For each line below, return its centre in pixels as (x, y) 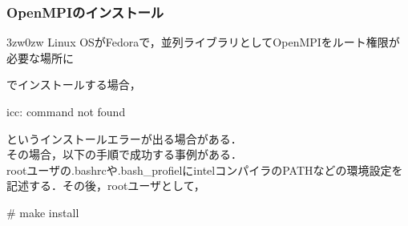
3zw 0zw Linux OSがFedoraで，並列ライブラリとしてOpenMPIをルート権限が (203, 42)
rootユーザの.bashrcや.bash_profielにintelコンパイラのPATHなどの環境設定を (205, 169)
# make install (43, 212)
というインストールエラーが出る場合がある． (124, 138)
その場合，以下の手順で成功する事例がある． (124, 154)
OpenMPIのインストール (85, 12)
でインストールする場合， (74, 85)
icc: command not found (66, 111)
